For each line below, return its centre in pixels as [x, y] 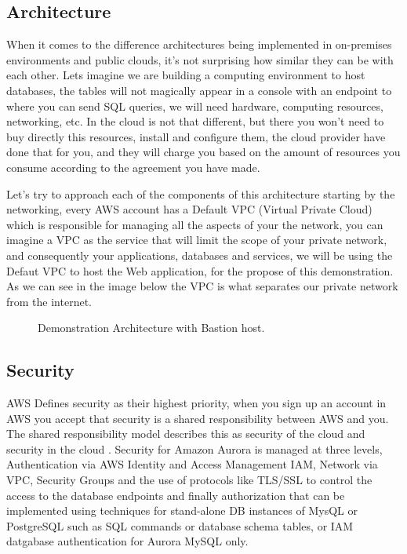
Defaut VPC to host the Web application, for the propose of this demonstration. [200, 270]
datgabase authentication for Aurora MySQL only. [127, 541]
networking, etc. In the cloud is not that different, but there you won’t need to [195, 121]
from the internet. [49, 301]
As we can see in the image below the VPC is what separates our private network [202, 286]
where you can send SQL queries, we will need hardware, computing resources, [195, 106]
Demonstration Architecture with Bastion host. [151, 328]
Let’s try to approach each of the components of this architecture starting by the [201, 193]
